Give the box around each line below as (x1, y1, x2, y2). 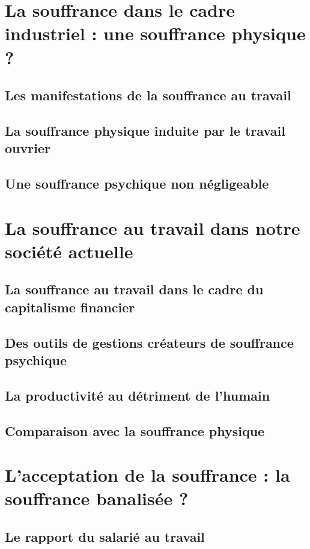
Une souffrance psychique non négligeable (5, 174, 269, 193)
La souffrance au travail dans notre (5, 215, 300, 240)
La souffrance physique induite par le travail (5, 121, 285, 139)
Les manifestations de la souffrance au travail (5, 86, 291, 105)
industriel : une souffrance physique (5, 21, 306, 46)
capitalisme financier (5, 297, 135, 316)
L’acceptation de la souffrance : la (5, 463, 290, 487)
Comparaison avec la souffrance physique (5, 421, 265, 440)
